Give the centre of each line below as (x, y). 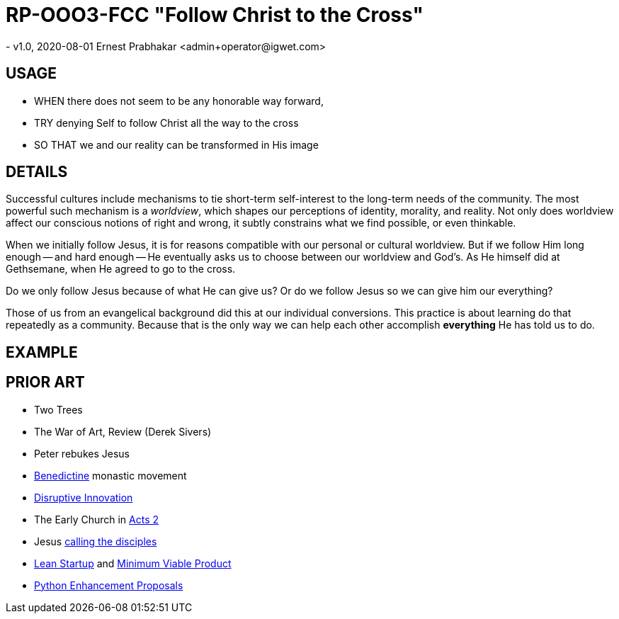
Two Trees (58, 409)
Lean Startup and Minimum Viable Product (133, 563)
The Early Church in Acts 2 (97, 519)
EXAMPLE (42, 352)
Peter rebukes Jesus (82, 453)
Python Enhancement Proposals (109, 585)
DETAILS (37, 172)
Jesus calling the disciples (96, 541)
